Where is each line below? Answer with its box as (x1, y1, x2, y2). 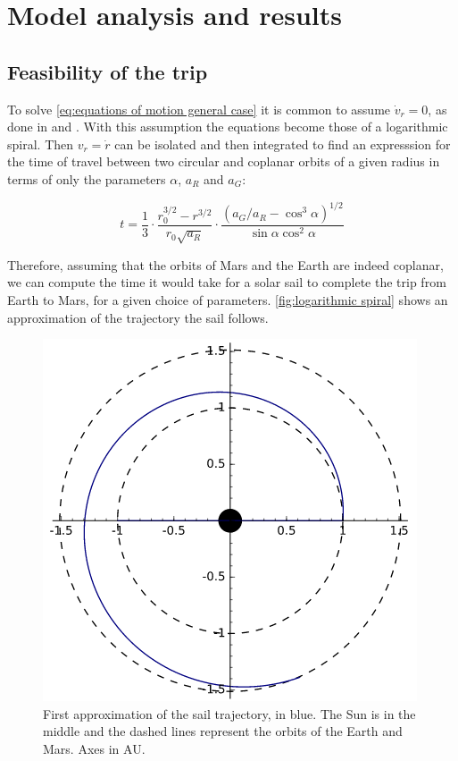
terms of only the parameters (7, 169, 166, 188)
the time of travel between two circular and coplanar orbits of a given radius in (7, 152, 440, 171)
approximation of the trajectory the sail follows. (7, 308, 269, 326)
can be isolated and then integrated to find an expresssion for (114, 134, 451, 153)
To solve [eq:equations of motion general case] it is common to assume (7, 99, 391, 118)
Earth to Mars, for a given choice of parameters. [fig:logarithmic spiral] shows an (7, 291, 448, 309)
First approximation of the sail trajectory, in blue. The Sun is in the (43, 704, 416, 723)
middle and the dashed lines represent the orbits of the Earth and (43, 722, 403, 740)
